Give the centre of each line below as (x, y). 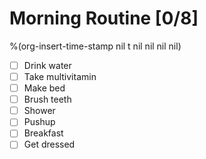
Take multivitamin (60, 76)
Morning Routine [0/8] (104, 18)
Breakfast (43, 133)
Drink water (47, 65)
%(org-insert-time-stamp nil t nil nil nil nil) (95, 46)
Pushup (39, 122)
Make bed (44, 88)
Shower (39, 111)
